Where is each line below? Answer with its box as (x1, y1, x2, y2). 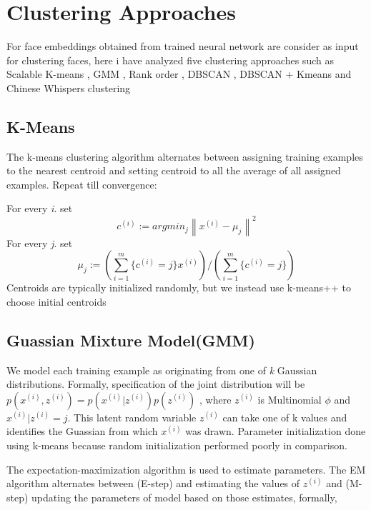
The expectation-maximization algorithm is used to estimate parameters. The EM (6, 461, 366, 476)
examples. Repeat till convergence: (6, 176, 157, 191)
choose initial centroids (6, 294, 107, 309)
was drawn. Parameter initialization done (185, 424, 366, 439)
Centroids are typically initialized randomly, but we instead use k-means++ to (6, 280, 351, 295)
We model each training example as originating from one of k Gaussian (6, 362, 317, 377)
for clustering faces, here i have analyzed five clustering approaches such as (6, 52, 334, 67)
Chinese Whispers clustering (6, 80, 131, 95)
